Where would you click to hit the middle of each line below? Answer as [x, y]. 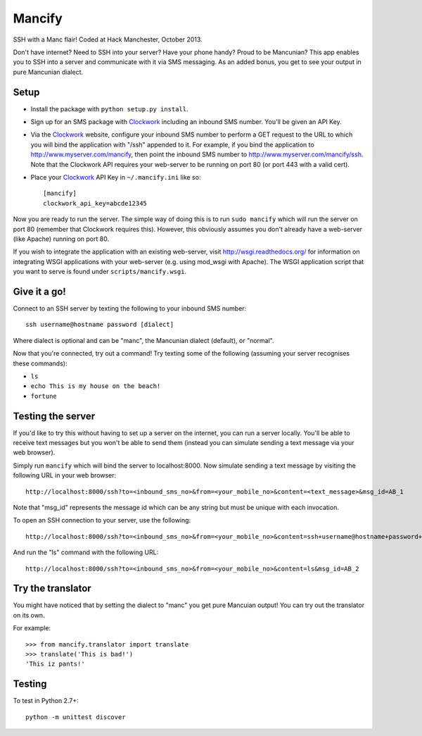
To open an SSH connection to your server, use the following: [102, 520]
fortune [44, 396]
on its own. [29, 615]
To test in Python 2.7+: [46, 701]
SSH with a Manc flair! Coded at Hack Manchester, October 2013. [108, 39]
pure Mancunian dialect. [48, 72]
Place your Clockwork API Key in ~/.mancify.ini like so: [116, 177]
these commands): [40, 363]
